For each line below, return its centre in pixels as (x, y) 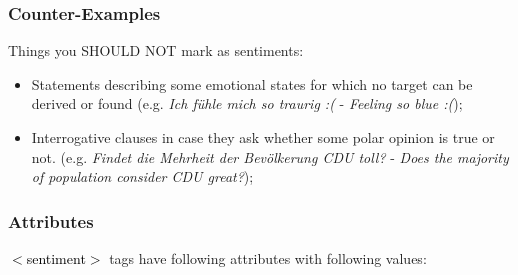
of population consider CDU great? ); (142, 176)
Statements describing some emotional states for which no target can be (252, 83)
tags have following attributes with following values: (268, 258)
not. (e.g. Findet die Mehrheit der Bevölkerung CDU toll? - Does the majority (270, 156)
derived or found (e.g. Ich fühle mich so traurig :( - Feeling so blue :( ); (247, 103)
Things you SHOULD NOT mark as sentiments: (156, 50)
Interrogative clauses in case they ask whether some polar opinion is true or (263, 137)
